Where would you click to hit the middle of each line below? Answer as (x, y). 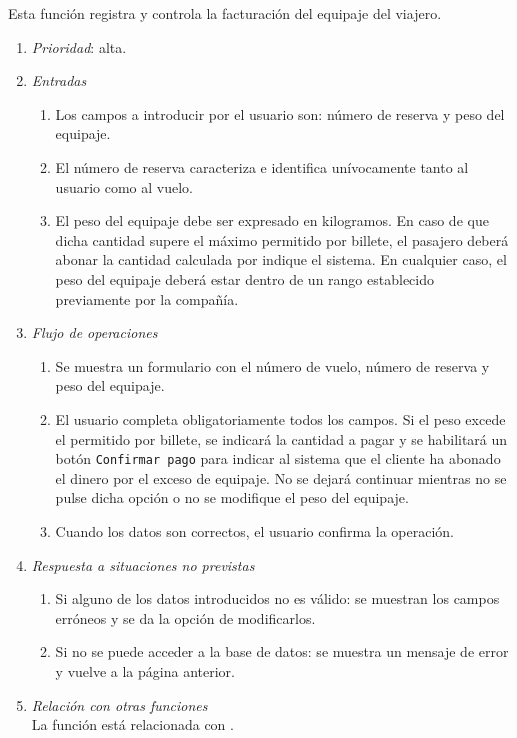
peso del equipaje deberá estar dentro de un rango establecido (244, 278)
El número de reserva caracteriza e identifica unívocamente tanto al (262, 166)
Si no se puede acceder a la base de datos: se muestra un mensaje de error (282, 651)
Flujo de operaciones (94, 332)
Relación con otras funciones (119, 704)
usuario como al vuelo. (124, 186)
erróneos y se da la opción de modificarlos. (185, 617)
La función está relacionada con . (132, 724)
